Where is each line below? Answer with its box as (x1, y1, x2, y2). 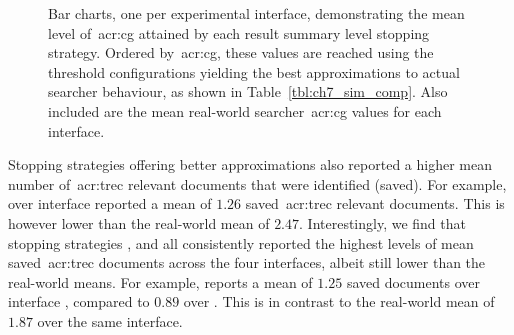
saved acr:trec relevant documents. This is (245, 193, 505, 214)
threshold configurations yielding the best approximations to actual (48, 61, 460, 82)
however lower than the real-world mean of (8, 212, 270, 233)
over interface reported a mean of (8, 193, 212, 214)
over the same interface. (37, 310, 183, 331)
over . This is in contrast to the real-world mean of (183, 291, 495, 312)
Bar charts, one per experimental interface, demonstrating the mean (48, 3, 465, 23)
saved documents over (346, 271, 481, 292)
